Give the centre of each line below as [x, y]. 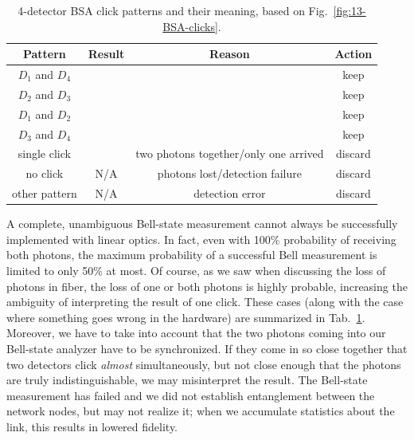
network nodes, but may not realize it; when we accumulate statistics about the [201, 411]
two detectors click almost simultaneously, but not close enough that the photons [204, 364]
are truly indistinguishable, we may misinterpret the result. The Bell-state [187, 380]
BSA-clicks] [190, 26]
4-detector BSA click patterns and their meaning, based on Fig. [173, 10]
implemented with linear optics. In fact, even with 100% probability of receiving [201, 239]
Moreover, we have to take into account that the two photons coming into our [196, 333]
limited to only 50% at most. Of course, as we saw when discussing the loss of [196, 270]
